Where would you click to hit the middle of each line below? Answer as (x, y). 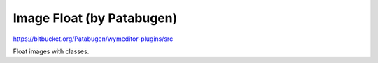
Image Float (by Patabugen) (95, 18)
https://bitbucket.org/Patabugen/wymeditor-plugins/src (93, 39)
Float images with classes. (51, 51)
